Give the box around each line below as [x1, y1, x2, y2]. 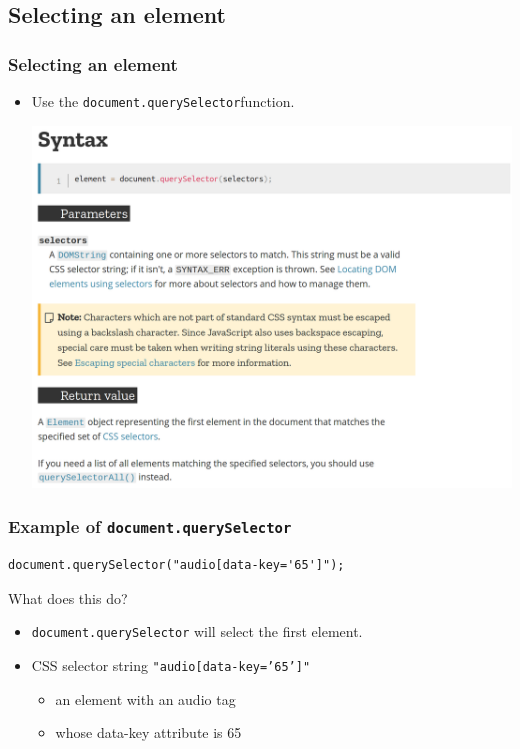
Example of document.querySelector [8, 514, 292, 539]
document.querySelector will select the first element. [31, 621, 363, 642]
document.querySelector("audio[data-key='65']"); [8, 558, 345, 573]
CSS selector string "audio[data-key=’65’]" [31, 654, 311, 675]
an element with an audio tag [55, 688, 236, 709]
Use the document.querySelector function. [31, 91, 295, 111]
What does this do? [8, 587, 128, 608]
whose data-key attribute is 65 [55, 722, 242, 743]
